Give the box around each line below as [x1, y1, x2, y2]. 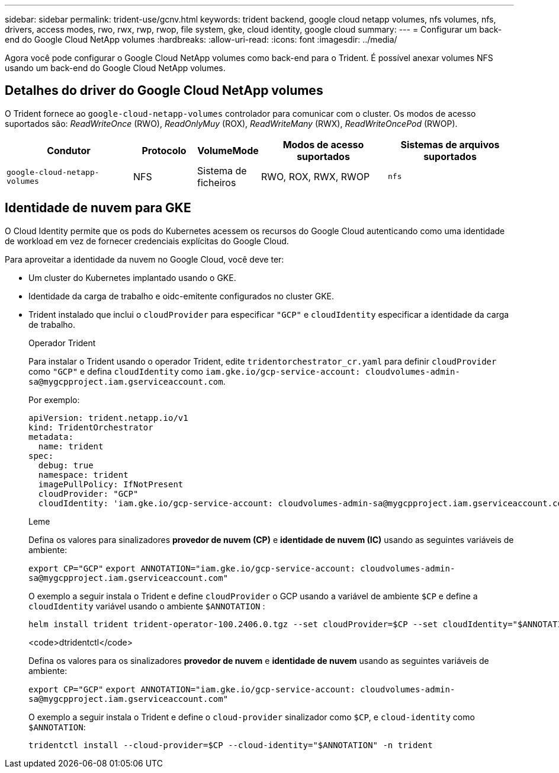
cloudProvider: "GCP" [38, 488, 139, 499]
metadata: [28, 432, 73, 442]
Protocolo [142, 144, 187, 156]
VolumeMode [197, 144, 259, 156]
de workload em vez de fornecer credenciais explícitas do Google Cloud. [5, 235, 289, 246]
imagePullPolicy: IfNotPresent [38, 479, 184, 489]
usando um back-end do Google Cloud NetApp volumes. [5, 63, 226, 73]
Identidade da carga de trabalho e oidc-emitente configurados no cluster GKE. [28, 290, 335, 301]
